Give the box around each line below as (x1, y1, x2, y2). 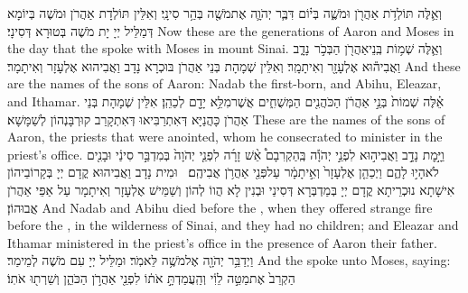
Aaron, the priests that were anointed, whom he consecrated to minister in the (7, 127, 443, 146)
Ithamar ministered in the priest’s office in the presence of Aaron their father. (7, 233, 437, 252)
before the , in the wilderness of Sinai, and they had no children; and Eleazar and (7, 215, 459, 234)
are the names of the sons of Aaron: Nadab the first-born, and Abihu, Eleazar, (7, 74, 442, 93)
